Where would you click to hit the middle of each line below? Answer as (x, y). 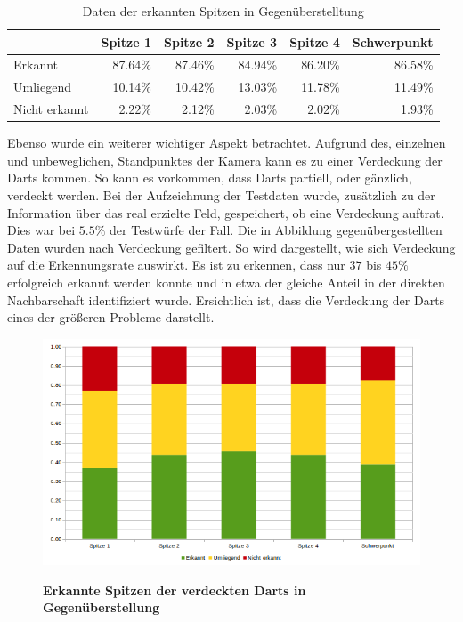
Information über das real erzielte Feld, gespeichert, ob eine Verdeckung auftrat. (226, 212)
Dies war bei (41, 230)
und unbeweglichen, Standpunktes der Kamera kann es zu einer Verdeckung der (225, 160)
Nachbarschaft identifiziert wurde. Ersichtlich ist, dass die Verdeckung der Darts (226, 299)
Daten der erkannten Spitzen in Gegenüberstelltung (223, 11)
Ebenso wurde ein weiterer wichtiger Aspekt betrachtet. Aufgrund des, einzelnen (227, 143)
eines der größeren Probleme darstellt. (111, 317)
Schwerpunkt (393, 41)
